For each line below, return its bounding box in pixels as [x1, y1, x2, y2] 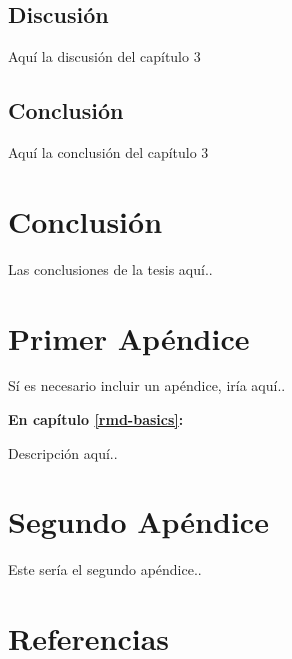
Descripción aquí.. [8, 442, 118, 463]
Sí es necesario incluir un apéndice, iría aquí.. [8, 375, 286, 396]
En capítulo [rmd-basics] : [8, 409, 184, 430]
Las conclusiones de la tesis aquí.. [8, 258, 213, 279]
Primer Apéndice [8, 317, 250, 358]
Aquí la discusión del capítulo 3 [8, 46, 201, 67]
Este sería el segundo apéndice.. [8, 559, 202, 580]
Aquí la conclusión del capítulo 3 [8, 142, 209, 162]
